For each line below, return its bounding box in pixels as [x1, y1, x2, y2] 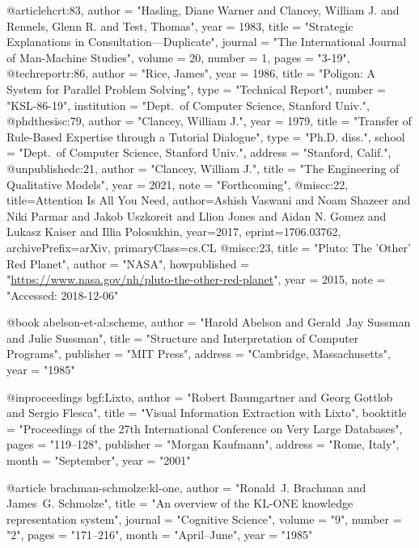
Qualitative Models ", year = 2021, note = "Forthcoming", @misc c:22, [6, 175, 349, 192]
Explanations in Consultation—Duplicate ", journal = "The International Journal [6, 33, 407, 50]
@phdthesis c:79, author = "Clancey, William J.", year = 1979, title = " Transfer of [6, 112, 412, 129]
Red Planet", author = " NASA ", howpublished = [6, 255, 250, 272]
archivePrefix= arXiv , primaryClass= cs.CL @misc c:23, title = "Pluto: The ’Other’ [6, 238, 411, 255]
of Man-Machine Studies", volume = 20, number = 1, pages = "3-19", [6, 48, 350, 65]
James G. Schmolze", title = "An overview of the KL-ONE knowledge [6, 495, 353, 512]
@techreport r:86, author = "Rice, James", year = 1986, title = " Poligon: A [6, 65, 376, 82]
